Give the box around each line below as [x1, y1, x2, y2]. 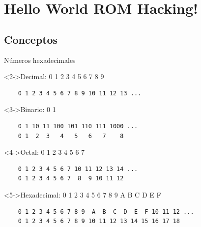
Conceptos [4, 31, 58, 47]
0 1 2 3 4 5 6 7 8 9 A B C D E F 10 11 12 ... [18, 208, 194, 215]
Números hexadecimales [4, 55, 76, 65]
